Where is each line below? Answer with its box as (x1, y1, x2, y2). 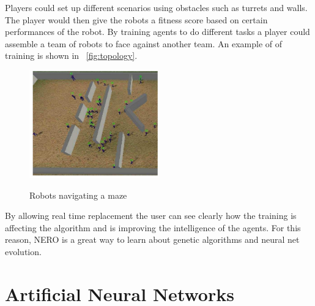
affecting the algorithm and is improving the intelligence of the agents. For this (5, 221, 301, 234)
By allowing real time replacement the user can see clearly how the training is (5, 209, 297, 222)
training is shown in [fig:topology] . (5, 49, 138, 62)
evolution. (5, 245, 42, 258)
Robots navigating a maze (29, 188, 127, 201)
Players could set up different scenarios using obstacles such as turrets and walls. (5, 1, 308, 13)
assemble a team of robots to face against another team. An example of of (5, 37, 282, 50)
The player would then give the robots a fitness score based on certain (5, 13, 268, 26)
